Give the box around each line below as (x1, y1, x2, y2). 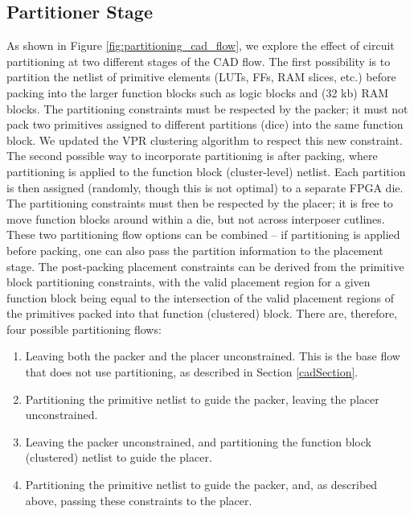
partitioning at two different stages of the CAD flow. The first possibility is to (6, 52, 391, 69)
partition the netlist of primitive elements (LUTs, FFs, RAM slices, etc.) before (6, 68, 396, 85)
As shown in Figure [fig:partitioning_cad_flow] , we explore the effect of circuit (6, 37, 395, 54)
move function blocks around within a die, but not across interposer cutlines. (6, 210, 385, 227)
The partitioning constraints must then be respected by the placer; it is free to (6, 195, 393, 212)
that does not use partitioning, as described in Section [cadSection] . (25, 364, 359, 380)
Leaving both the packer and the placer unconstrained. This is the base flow (25, 347, 400, 364)
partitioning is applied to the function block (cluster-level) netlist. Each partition (6, 162, 406, 179)
